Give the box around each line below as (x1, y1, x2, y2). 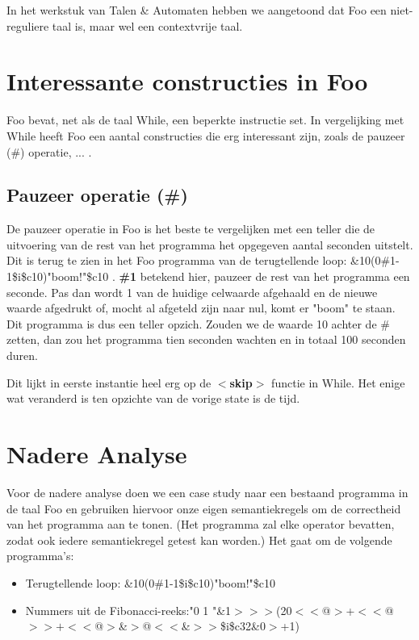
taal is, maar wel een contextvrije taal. (52, 17, 243, 34)
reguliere (6, 17, 49, 34)
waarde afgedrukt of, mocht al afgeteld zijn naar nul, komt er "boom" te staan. (6, 299, 396, 316)
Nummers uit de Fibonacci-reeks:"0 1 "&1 (25, 601, 232, 618)
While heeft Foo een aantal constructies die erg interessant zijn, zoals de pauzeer (6, 127, 405, 144)
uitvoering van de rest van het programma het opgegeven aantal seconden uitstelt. (6, 236, 413, 253)
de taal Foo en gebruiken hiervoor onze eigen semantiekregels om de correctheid (6, 500, 401, 517)
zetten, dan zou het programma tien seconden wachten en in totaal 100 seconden (6, 331, 406, 348)
